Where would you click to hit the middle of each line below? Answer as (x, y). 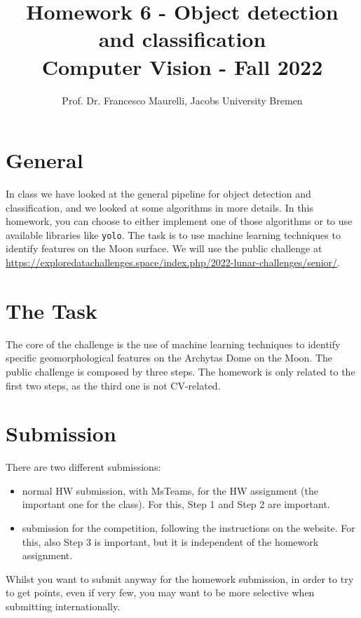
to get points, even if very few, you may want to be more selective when (160, 592)
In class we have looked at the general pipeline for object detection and (158, 194)
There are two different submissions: (83, 467)
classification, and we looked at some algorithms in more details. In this (159, 207)
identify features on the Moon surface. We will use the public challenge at (164, 248)
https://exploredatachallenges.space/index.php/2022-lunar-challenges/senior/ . (173, 262)
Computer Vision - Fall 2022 (182, 66)
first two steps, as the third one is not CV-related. (113, 385)
